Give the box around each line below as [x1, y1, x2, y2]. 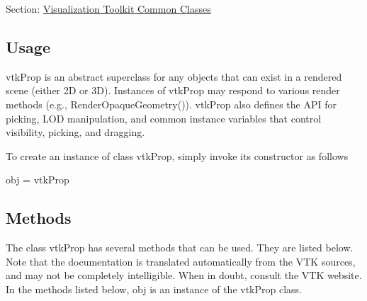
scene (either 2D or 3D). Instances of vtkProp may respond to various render [6, 83, 340, 98]
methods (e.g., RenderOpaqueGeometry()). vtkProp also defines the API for [6, 96, 337, 111]
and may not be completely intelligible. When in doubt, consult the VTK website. [6, 268, 362, 283]
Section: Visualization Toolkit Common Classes [6, 1, 211, 16]
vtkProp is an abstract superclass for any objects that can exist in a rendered [6, 69, 342, 84]
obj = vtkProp [6, 172, 69, 187]
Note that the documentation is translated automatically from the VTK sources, [6, 254, 356, 268]
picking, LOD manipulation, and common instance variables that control [6, 110, 322, 125]
